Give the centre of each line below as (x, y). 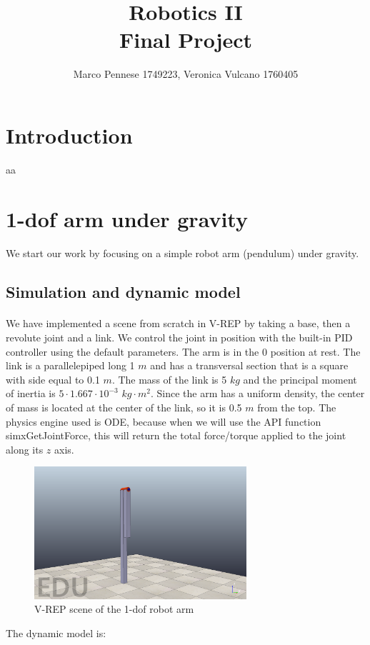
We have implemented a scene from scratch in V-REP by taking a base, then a (178, 323)
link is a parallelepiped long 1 (70, 365)
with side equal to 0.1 (53, 379)
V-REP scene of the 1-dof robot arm (114, 609)
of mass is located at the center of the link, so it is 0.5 (124, 407)
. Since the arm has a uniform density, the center (257, 393)
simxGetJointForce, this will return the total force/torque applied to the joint (176, 435)
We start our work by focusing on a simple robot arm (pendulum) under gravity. (182, 253)
